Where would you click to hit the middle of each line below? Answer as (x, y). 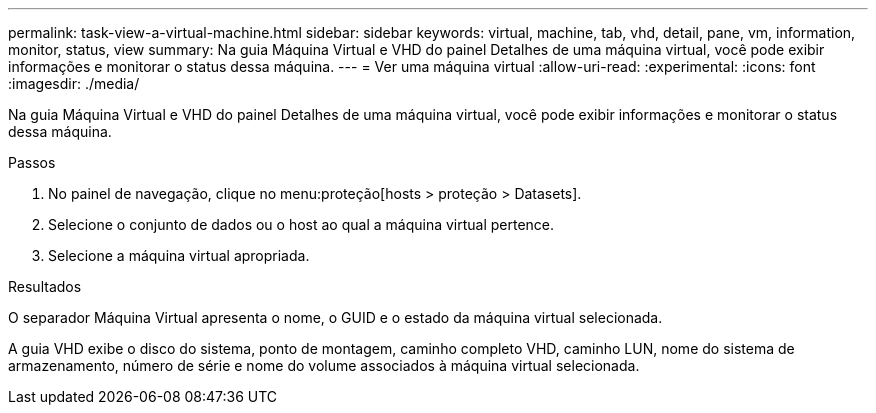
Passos (32, 162)
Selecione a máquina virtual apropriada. (179, 255)
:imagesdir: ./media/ (74, 83)
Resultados (45, 286)
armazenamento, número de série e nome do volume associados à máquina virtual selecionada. (324, 365)
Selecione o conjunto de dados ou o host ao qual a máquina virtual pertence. (301, 224)
